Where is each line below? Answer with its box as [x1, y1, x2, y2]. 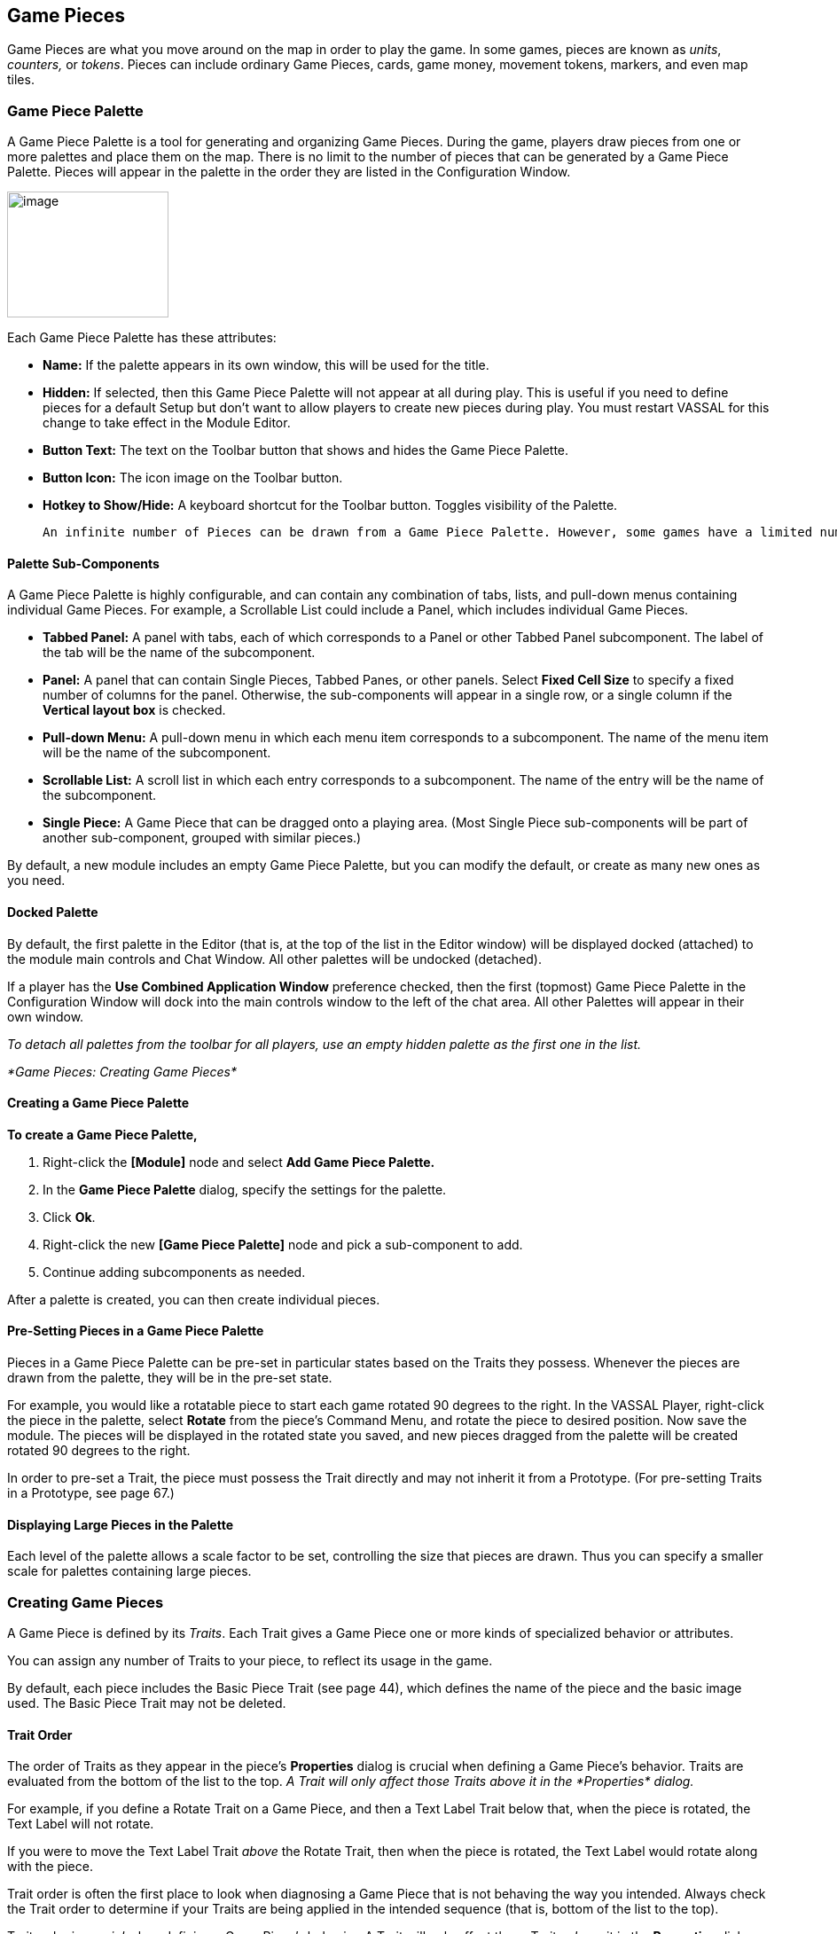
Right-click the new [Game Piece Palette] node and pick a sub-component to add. [43, 1236, 523, 1252]
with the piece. [7, 1859, 93, 1875]
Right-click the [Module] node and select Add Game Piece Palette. [43, 1154, 435, 1170]
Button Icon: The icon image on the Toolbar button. [43, 470, 343, 486]
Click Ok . [43, 1209, 96, 1225]
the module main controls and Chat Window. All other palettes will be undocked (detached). [7, 951, 542, 967]
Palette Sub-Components [7, 555, 160, 571]
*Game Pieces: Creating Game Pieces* [7, 1063, 238, 1079]
